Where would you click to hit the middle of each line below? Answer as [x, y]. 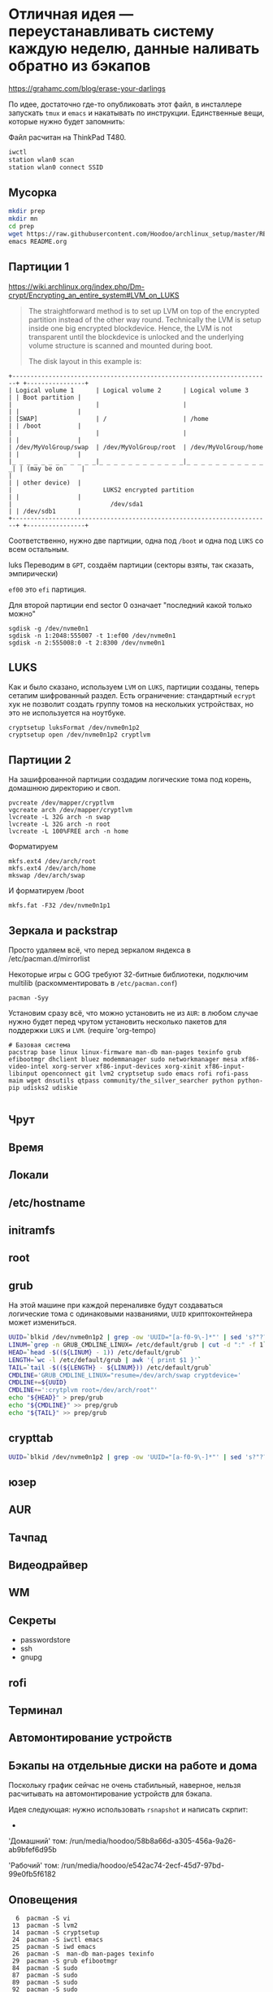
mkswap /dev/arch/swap [47, 876]
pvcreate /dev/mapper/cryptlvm [61, 803]
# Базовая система [39, 1045]
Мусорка [32, 192]
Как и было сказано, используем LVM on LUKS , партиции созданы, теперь [134, 687]
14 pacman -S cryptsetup [56, 1933]
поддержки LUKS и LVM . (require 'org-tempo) [82, 1030]
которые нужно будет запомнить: [67, 121]
